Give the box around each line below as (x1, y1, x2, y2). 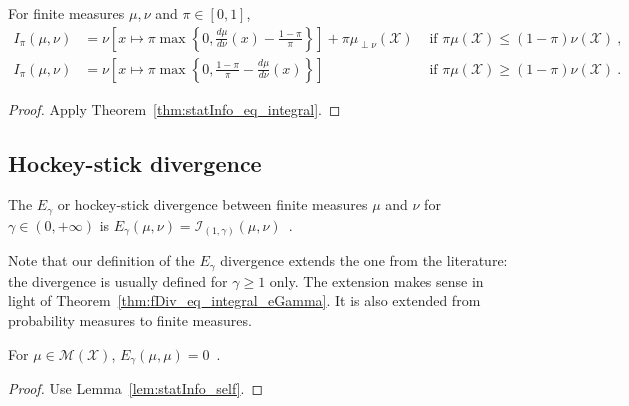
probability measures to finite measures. (8, 310, 252, 331)
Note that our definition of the (8, 250, 195, 271)
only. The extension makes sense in (269, 270, 484, 291)
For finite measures (8, 3, 125, 23)
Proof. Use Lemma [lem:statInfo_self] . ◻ (8, 378, 264, 399)
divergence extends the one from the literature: (220, 250, 508, 271)
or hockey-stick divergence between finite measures (57, 194, 368, 215)
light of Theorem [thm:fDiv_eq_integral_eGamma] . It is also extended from (8, 290, 481, 311)
